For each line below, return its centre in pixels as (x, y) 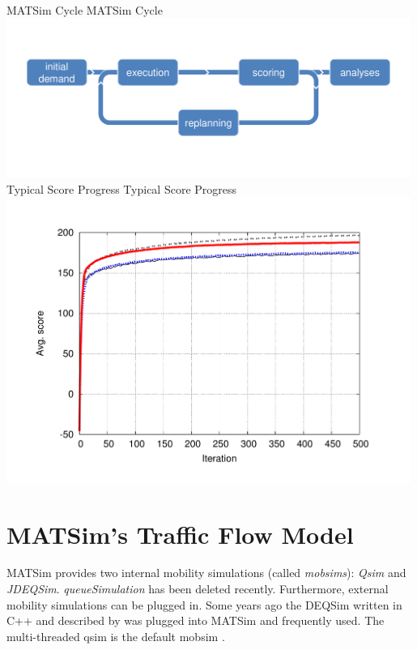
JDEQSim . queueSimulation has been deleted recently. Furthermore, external (198, 589)
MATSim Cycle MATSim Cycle (85, 10)
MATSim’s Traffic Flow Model (180, 534)
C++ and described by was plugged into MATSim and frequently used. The (196, 620)
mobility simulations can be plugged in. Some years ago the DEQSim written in (204, 604)
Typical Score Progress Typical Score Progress (122, 188)
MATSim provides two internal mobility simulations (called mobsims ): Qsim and (206, 573)
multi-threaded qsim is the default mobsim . (116, 636)
